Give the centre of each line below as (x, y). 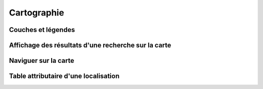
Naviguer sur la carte (42, 61)
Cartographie (37, 13)
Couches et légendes (42, 30)
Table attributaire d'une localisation (64, 76)
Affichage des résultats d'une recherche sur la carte (90, 45)
